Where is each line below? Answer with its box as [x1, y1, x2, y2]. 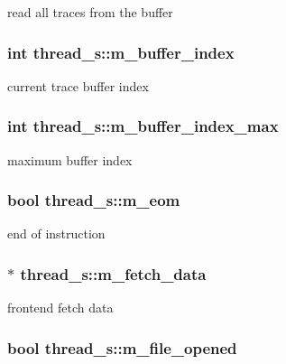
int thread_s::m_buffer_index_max [7, 115, 279, 137]
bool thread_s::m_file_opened [7, 336, 237, 359]
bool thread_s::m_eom [7, 189, 180, 211]
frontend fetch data [7, 298, 114, 317]
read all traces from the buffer [7, 3, 173, 21]
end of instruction [7, 224, 106, 243]
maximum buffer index [7, 150, 133, 169]
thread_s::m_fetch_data [20, 262, 207, 285]
